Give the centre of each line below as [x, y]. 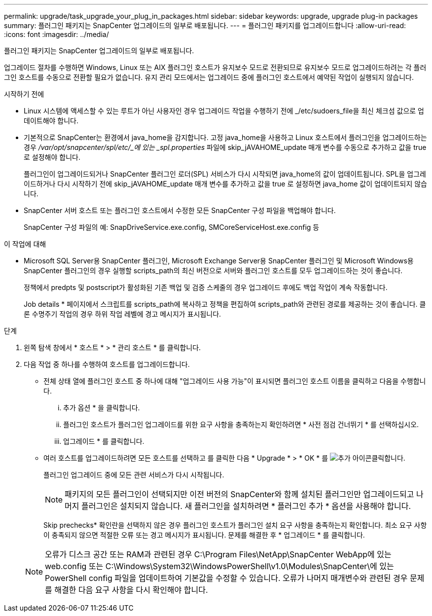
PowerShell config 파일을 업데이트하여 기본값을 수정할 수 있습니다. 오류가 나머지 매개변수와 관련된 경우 [226, 578]
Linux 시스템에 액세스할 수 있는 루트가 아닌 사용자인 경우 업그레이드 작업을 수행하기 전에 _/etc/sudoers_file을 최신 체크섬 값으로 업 [224, 111]
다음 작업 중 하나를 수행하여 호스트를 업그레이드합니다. [107, 364]
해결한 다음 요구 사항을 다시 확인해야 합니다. [131, 590]
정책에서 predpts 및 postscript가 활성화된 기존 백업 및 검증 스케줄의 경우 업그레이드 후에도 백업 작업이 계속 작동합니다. [206, 287]
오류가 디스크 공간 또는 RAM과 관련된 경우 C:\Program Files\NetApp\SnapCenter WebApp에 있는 [218, 554]
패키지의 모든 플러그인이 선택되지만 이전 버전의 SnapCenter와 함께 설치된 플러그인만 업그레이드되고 [239, 494]
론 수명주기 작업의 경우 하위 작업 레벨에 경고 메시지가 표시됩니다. [123, 314]
